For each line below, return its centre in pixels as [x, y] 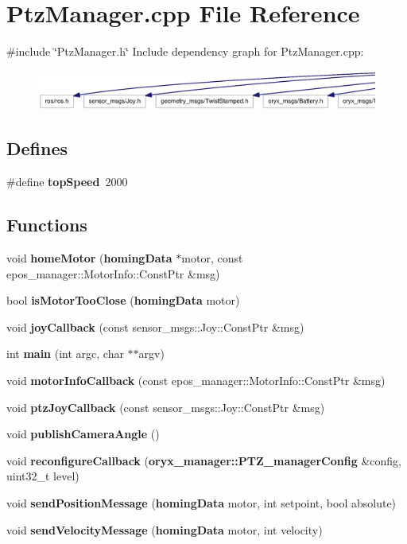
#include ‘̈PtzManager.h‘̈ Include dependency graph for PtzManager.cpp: [185, 51]
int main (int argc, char [65, 354]
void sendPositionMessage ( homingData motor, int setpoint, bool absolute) [202, 502]
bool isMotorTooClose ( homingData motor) [123, 300]
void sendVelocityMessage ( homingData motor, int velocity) [165, 529]
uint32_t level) [43, 476]
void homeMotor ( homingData [89, 258]
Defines [37, 148]
